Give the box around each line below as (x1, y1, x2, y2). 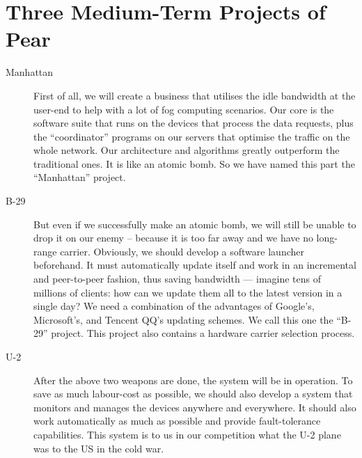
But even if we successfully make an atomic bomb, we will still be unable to (33, 216, 356, 231)
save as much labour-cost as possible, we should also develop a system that (33, 386, 353, 401)
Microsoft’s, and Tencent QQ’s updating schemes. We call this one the (33, 312, 333, 326)
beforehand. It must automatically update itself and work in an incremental (33, 258, 356, 272)
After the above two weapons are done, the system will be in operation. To (33, 372, 353, 387)
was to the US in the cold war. (33, 441, 164, 455)
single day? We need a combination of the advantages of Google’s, (33, 299, 315, 313)
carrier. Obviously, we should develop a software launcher (60, 244, 304, 258)
